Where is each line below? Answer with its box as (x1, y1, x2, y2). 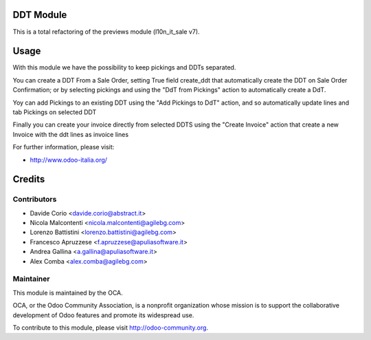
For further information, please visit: (12, 143, 115, 151)
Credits (12, 173, 45, 185)
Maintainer (12, 274, 50, 284)
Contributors (12, 195, 57, 204)
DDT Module (12, 9, 67, 21)
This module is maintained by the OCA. (12, 288, 123, 297)
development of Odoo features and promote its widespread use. (12, 310, 194, 319)
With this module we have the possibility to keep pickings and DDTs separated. (12, 63, 236, 72)
